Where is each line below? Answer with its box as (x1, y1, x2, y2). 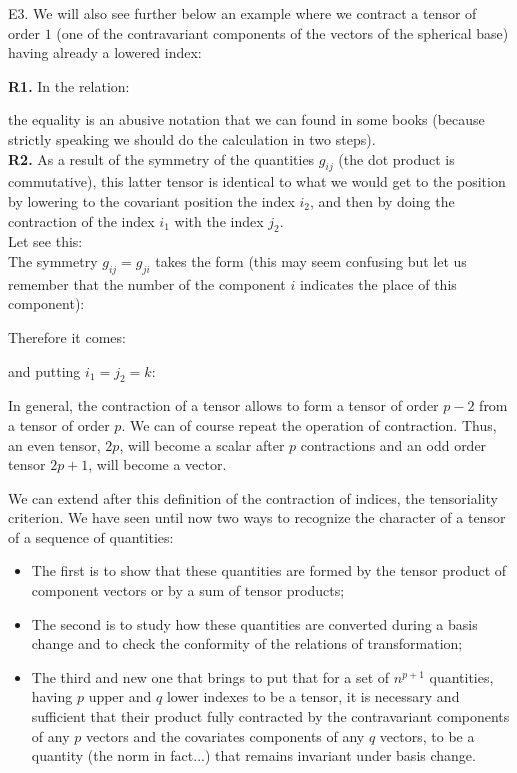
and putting (8, 360, 81, 381)
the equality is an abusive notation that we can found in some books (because (8, 109, 485, 130)
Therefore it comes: (8, 326, 126, 347)
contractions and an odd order (300, 434, 487, 455)
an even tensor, (8, 434, 101, 455)
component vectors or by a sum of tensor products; (31, 580, 345, 601)
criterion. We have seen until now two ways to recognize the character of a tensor (8, 507, 506, 528)
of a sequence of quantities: (8, 526, 174, 547)
